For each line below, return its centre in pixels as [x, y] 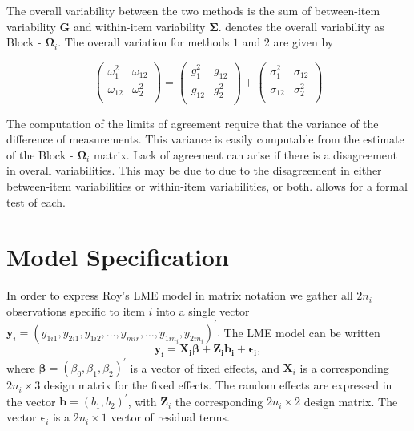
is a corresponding [344, 367]
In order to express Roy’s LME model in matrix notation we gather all [180, 295]
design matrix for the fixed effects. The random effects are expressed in [218, 385]
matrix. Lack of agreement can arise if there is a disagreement [245, 154]
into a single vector [203, 310]
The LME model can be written [302, 332]
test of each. [36, 201]
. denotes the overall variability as [301, 26]
